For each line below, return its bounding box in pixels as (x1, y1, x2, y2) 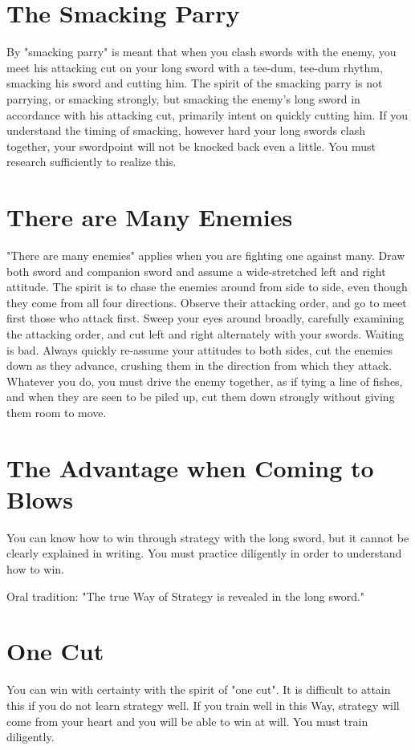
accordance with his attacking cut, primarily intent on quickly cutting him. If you (6, 106, 408, 123)
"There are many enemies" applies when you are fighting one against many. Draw (6, 247, 405, 263)
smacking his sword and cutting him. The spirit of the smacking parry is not (6, 75, 383, 91)
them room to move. (6, 403, 107, 420)
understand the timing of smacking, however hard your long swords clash (6, 122, 366, 139)
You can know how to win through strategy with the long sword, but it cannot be (6, 529, 409, 545)
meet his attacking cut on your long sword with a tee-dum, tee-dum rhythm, (6, 59, 383, 75)
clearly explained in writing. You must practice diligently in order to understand (6, 545, 402, 561)
